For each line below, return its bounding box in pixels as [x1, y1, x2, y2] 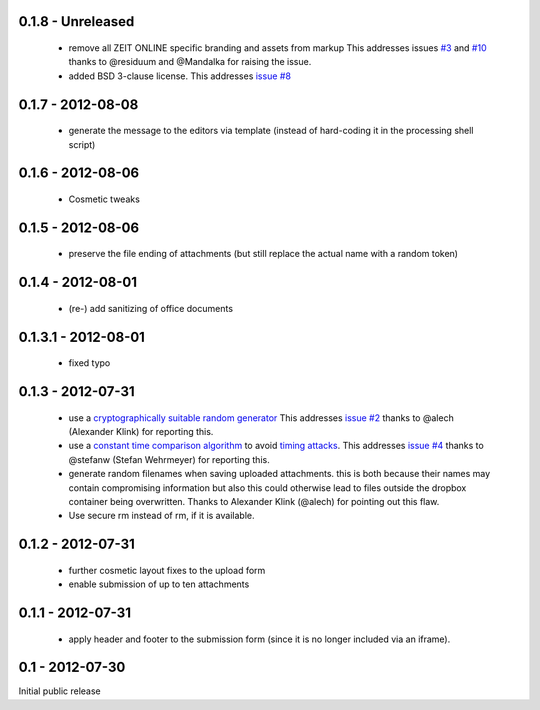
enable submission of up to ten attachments [68, 578, 250, 590]
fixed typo [68, 357, 111, 369]
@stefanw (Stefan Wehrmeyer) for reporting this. [68, 453, 270, 465]
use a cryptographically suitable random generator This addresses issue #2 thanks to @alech [68, 411, 454, 424]
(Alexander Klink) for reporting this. [68, 426, 214, 438]
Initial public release [18, 685, 102, 697]
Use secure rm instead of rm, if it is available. [68, 510, 255, 522]
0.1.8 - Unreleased [18, 13, 135, 30]
